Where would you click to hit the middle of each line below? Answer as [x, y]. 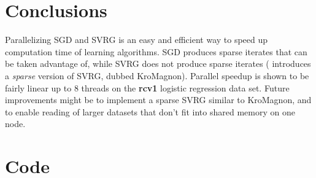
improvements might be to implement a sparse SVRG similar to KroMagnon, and [158, 100]
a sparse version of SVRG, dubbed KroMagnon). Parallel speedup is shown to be [157, 75]
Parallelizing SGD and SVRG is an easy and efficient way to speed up [137, 40]
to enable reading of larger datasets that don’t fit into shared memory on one [150, 111]
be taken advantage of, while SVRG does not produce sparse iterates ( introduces [158, 64]
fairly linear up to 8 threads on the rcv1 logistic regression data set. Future [147, 87]
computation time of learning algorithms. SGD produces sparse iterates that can [156, 51]
